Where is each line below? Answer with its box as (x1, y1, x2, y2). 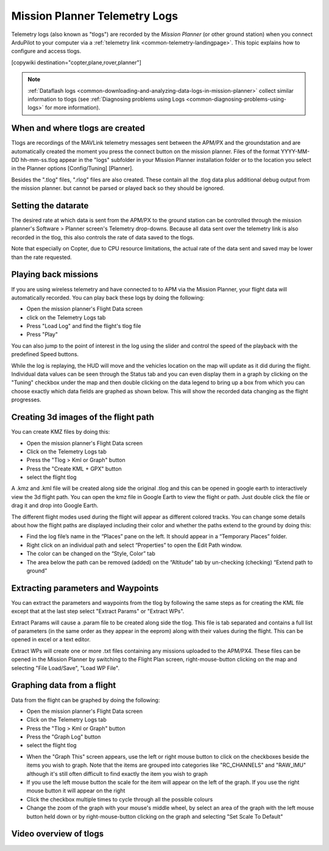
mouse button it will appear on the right (26, 787, 126, 794)
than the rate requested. (11, 254, 73, 261)
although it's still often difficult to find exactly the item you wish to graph (26, 770, 208, 777)
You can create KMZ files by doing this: (11, 428, 110, 436)
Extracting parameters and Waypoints (11, 583, 159, 593)
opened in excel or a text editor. (11, 636, 91, 643)
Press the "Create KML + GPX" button (26, 465, 122, 472)
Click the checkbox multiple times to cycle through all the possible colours (26, 795, 213, 803)
